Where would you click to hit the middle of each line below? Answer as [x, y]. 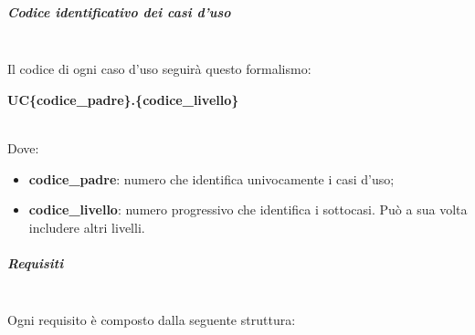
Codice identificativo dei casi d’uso [119, 11]
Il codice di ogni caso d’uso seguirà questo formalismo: [159, 69]
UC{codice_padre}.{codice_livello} [123, 99]
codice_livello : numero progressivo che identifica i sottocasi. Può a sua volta [248, 209]
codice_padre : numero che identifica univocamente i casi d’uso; [211, 178]
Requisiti [36, 262]
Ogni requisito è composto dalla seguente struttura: [152, 320]
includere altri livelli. [87, 227]
